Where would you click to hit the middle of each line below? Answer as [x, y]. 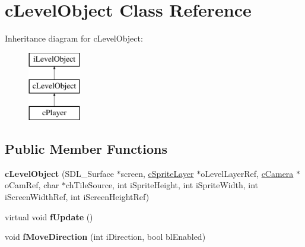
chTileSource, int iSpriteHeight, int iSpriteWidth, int [162, 185]
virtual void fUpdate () [49, 216]
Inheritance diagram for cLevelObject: [74, 38]
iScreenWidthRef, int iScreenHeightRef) [77, 197]
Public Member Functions [86, 149]
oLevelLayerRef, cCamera [247, 173]
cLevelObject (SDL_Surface [59, 173]
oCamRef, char [32, 185]
